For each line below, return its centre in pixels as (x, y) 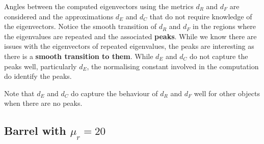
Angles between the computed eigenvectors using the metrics (99, 6)
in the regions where (224, 26)
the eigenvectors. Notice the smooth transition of (80, 26)
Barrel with (35, 131)
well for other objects (227, 93)
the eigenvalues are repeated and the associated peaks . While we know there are (130, 36)
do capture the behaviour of (114, 93)
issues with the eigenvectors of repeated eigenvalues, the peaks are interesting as (129, 46)
